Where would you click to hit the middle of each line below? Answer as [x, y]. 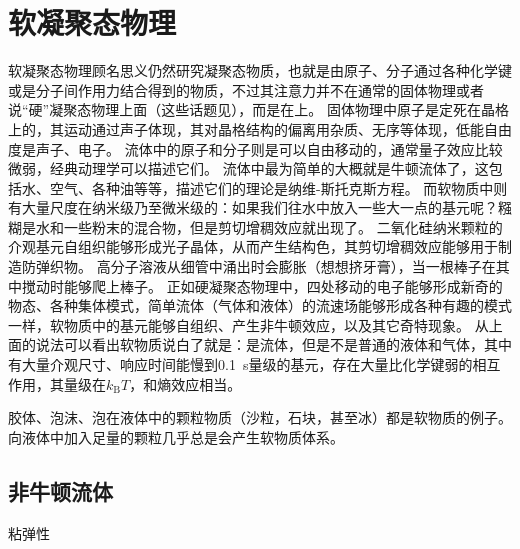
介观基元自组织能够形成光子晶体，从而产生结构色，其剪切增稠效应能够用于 [253, 246]
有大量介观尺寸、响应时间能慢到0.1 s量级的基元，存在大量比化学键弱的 [240, 364]
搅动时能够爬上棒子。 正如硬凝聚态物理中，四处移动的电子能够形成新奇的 [262, 285]
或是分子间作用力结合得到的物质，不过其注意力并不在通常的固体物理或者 [246, 89]
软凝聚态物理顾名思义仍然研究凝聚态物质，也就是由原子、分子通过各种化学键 [260, 70]
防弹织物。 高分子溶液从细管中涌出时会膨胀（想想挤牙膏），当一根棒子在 [258, 266]
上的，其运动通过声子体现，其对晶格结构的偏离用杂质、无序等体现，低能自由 [260, 128]
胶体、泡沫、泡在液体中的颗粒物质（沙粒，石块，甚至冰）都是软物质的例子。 [260, 417]
